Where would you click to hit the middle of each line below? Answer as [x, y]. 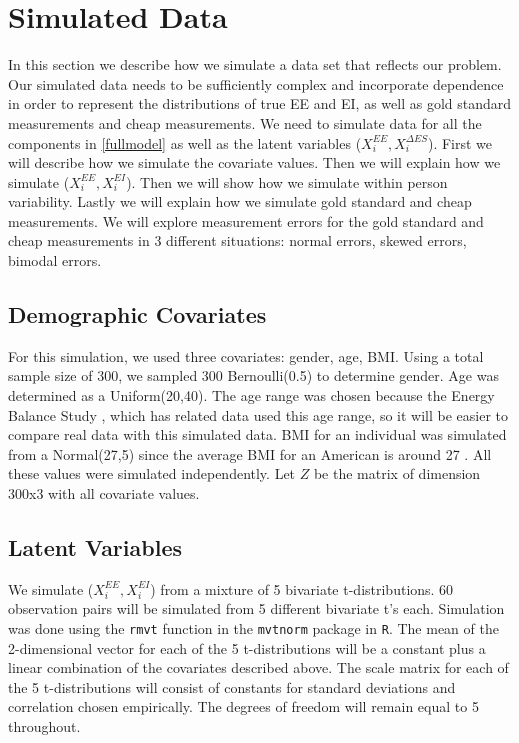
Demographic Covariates [137, 314]
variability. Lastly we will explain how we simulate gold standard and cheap [240, 201]
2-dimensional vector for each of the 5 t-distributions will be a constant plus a [247, 647]
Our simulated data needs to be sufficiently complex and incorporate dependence [256, 83]
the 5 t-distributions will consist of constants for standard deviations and [232, 686]
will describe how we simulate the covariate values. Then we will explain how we [254, 162]
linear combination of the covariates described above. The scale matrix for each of [258, 667]
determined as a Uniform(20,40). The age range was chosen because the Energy [251, 395]
